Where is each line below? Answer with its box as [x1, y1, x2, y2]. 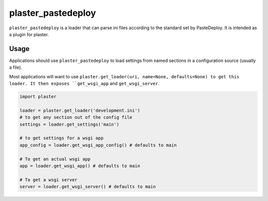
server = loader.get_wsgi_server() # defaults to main [19, 184, 156, 190]
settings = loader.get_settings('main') [19, 121, 119, 127]
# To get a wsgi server [19, 177, 78, 183]
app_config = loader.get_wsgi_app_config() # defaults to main [19, 142, 177, 148]
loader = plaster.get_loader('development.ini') [19, 107, 140, 113]
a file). [9, 64, 22, 70]
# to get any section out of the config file [19, 114, 133, 120]
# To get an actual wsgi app [19, 156, 91, 162]
